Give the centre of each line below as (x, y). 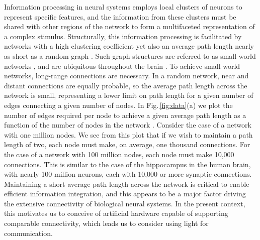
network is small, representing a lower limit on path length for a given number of (129, 95)
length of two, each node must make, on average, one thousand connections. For (127, 144)
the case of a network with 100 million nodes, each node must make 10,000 (119, 154)
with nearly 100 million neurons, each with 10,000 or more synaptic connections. (128, 174)
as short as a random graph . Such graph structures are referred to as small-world (130, 55)
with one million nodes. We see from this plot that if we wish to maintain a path (128, 134)
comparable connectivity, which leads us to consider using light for (106, 223)
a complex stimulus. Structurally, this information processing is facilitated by (123, 36)
